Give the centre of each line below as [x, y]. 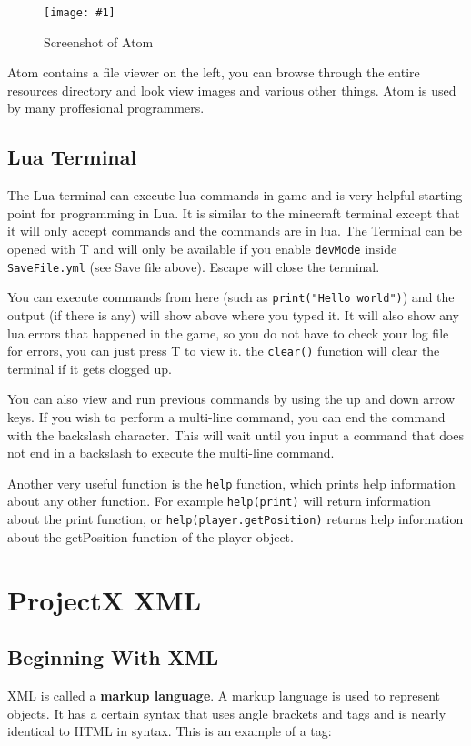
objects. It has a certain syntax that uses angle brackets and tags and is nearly [227, 713]
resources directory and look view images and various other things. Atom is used [232, 90]
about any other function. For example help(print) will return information [219, 501]
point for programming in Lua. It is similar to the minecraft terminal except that [234, 212]
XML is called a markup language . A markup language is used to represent [224, 695]
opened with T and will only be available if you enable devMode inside [202, 249]
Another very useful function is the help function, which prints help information [231, 483]
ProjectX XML [105, 599]
